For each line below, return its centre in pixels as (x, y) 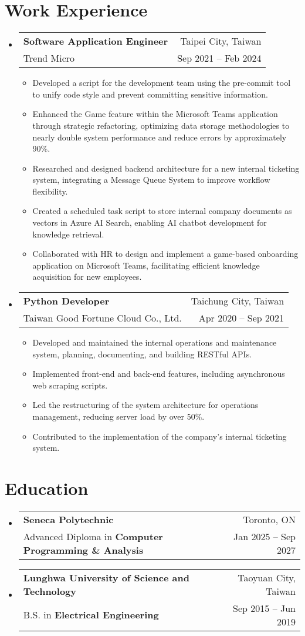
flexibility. (50, 191)
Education (47, 488)
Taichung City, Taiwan (238, 301)
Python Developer (66, 301)
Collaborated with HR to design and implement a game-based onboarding (165, 254)
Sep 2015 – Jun (264, 608)
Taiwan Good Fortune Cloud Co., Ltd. (102, 318)
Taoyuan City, (267, 577)
